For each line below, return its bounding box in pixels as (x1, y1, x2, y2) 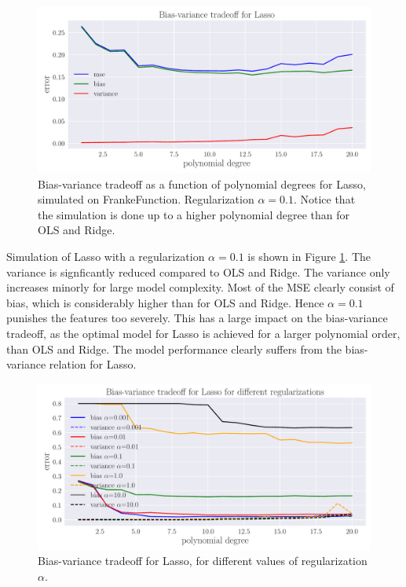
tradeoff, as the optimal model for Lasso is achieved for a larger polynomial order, (6, 325, 401, 341)
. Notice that (293, 191, 356, 207)
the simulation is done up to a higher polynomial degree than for (38, 206, 349, 222)
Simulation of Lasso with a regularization (6, 248, 205, 264)
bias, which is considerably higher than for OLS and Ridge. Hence (6, 294, 324, 310)
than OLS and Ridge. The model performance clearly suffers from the (6, 340, 342, 357)
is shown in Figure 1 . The (247, 248, 371, 264)
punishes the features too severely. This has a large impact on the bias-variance (6, 310, 388, 326)
